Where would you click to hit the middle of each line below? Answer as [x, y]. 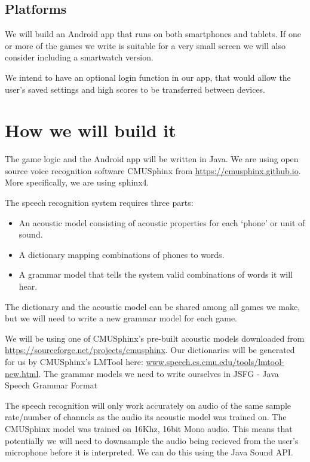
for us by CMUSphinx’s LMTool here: [74, 362]
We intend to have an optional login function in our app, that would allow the [148, 77]
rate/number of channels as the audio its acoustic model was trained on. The [146, 417]
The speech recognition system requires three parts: [99, 203]
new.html [22, 373]
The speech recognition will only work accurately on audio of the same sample [148, 405]
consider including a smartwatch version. [79, 57]
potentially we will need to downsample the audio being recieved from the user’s [152, 440]
